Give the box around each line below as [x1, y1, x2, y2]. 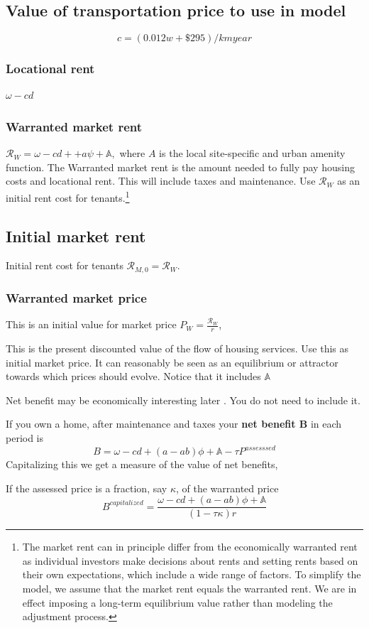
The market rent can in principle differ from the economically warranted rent [22, 539, 358, 554]
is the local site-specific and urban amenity [159, 146, 346, 161]
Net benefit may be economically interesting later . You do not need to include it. [6, 392, 360, 407]
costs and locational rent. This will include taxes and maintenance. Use [6, 173, 316, 188]
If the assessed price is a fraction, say [6, 480, 167, 495]
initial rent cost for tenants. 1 [6, 188, 130, 205]
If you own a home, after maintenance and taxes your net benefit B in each [6, 416, 342, 431]
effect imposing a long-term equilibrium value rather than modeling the [22, 595, 333, 610]
